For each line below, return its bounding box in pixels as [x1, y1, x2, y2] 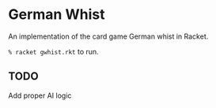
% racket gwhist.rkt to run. [8, 47, 99, 56]
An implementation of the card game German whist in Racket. [8, 32, 209, 41]
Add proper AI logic [8, 91, 72, 100]
